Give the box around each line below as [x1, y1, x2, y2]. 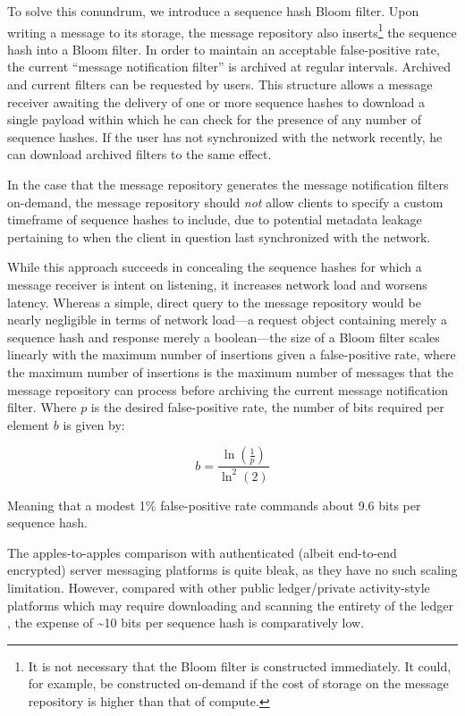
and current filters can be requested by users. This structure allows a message [7, 75, 433, 94]
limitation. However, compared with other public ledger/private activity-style [7, 578, 430, 597]
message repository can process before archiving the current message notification [7, 380, 449, 399]
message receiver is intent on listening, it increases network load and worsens [7, 274, 427, 293]
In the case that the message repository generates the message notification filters [7, 175, 449, 193]
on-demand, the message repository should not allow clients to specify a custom [7, 192, 444, 211]
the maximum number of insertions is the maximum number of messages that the [7, 362, 454, 381]
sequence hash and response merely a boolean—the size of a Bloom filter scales [7, 327, 440, 346]
